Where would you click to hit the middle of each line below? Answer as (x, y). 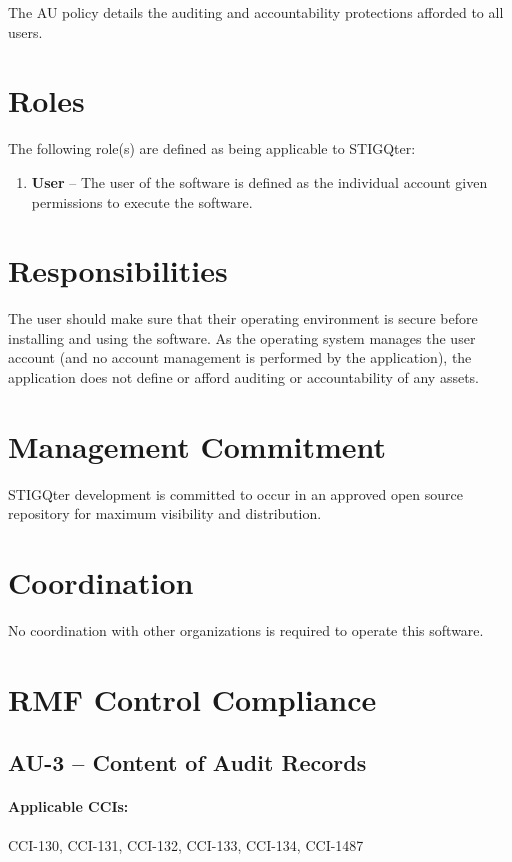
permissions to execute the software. (142, 201)
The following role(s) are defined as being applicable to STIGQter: (212, 148)
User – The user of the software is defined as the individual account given (259, 181)
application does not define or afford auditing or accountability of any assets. (244, 377)
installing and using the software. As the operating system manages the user (242, 337)
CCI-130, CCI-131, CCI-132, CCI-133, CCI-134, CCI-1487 (186, 844)
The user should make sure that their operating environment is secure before (243, 318)
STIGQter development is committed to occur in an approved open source (235, 493)
